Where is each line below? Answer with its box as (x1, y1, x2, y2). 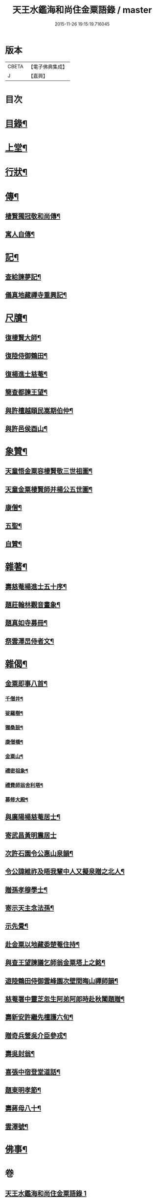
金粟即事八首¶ (5, 679, 48, 688)
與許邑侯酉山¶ (5, 424, 48, 433)
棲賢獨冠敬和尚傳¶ (5, 212, 61, 221)
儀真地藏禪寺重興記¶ (5, 291, 67, 299)
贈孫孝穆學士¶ (5, 886, 48, 894)
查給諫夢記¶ (5, 273, 42, 281)
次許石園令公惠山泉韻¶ (5, 849, 73, 858)
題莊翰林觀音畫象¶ (5, 601, 61, 609)
